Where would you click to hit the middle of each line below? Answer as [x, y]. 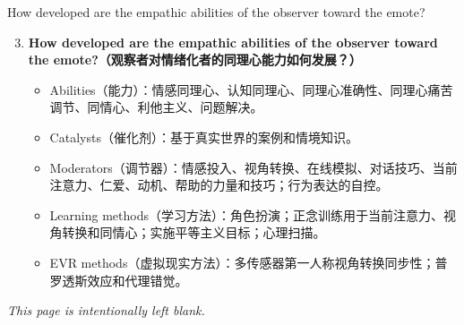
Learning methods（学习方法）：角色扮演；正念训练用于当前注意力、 [246, 214]
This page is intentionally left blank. [106, 310]
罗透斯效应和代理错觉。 [119, 280]
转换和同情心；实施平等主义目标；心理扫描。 [194, 232]
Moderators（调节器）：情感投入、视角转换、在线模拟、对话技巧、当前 [253, 167]
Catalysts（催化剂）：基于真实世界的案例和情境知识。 [204, 137]
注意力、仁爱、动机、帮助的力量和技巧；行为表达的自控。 [219, 185]
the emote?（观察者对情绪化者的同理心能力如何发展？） [195, 60]
